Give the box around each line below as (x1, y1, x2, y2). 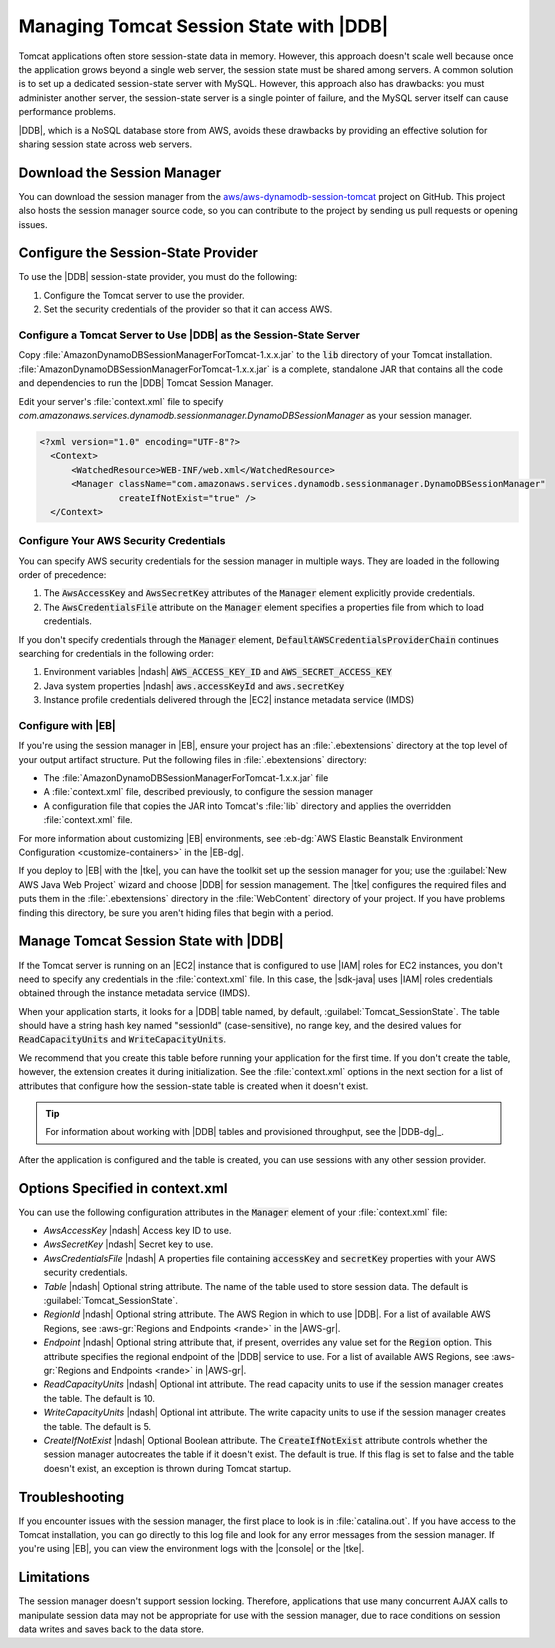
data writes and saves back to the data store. (18, 1623, 205, 1635)
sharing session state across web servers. (18, 138, 193, 150)
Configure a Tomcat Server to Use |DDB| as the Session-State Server (18, 328, 360, 342)
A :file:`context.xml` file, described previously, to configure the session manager (43, 786, 374, 798)
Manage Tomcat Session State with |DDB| (18, 933, 284, 950)
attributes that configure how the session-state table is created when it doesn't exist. (18, 1080, 369, 1092)
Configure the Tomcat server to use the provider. (43, 289, 245, 301)
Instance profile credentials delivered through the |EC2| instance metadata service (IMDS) (43, 694, 415, 706)
